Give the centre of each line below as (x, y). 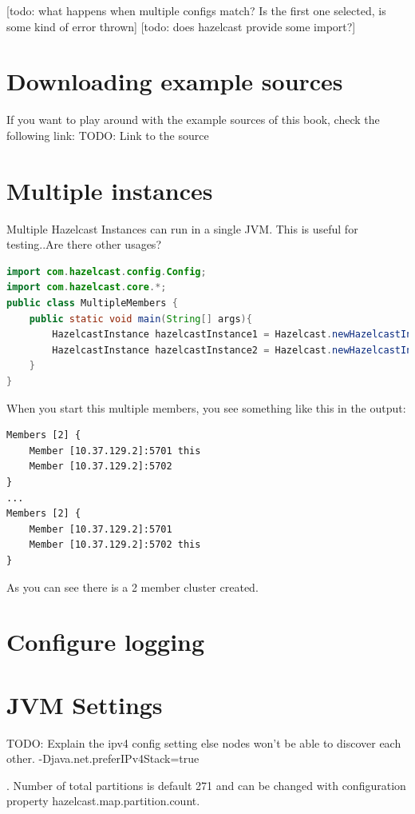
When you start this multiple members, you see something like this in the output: (206, 407)
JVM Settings (85, 704)
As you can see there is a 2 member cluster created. (132, 587)
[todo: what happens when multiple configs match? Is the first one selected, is (196, 10)
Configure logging (106, 642)
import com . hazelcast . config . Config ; (107, 271)
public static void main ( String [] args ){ (140, 319)
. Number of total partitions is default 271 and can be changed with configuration (206, 785)
